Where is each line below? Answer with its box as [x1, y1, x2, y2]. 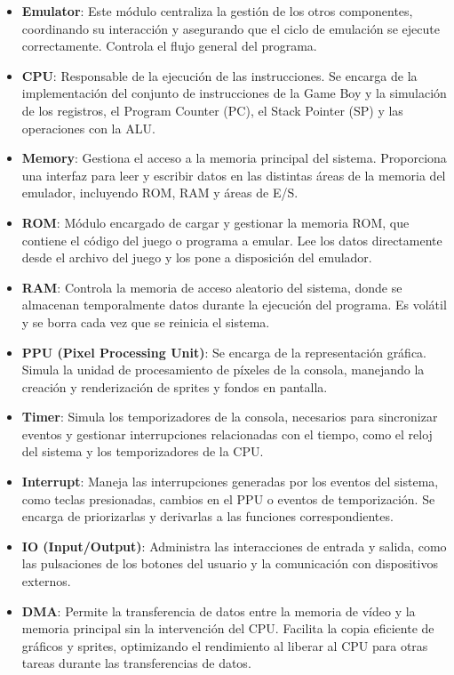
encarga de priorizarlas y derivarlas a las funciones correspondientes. [21, 507, 394, 526]
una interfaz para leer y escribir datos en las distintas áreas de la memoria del [21, 165, 446, 184]
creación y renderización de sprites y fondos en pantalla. [21, 377, 328, 396]
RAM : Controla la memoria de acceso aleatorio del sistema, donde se [21, 277, 402, 296]
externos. [21, 572, 71, 591]
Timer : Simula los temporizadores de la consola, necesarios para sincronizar [21, 407, 438, 426]
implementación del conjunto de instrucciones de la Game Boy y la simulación [21, 84, 447, 102]
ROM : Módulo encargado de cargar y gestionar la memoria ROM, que [21, 213, 410, 231]
